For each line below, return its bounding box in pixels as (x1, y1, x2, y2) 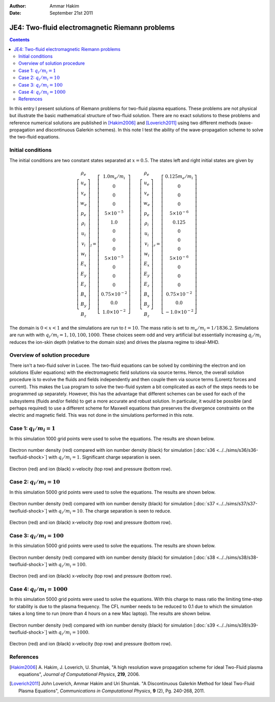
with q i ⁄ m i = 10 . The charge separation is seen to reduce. (48, 507, 172, 515)
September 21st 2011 (49, 10, 93, 16)
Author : (9, 3, 26, 9)
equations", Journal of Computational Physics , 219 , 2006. (18, 671, 140, 677)
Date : (9, 10, 21, 16)
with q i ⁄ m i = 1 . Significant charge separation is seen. (48, 454, 161, 462)
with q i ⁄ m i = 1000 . (48, 629, 90, 636)
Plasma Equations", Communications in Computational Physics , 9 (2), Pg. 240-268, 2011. (18, 688, 205, 694)
